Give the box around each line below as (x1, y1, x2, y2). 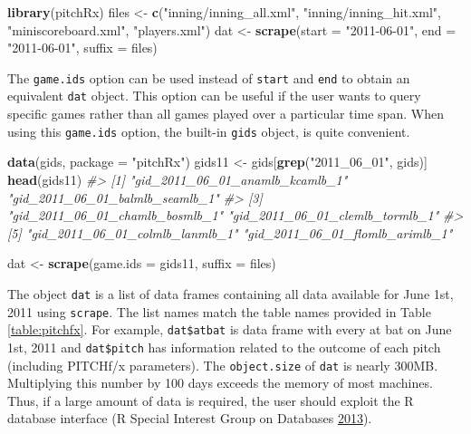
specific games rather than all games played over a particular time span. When (7, 104, 444, 123)
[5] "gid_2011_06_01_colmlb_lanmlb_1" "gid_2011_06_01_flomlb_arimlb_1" (7, 223, 453, 242)
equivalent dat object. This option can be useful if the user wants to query (7, 86, 421, 105)
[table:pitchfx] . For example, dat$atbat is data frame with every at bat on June (7, 320, 452, 339)
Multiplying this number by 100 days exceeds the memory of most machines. (7, 373, 433, 392)
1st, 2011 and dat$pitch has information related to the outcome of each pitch (7, 337, 441, 356)
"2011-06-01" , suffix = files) (7, 38, 158, 57)
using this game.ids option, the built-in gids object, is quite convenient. (7, 121, 410, 140)
